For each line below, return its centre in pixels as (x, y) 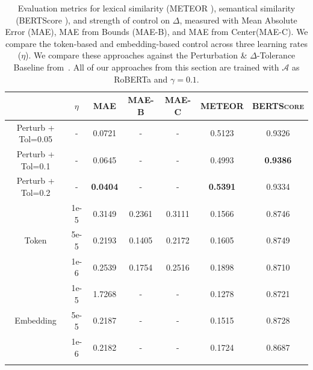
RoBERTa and (141, 79)
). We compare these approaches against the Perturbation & (136, 55)
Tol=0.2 (36, 193)
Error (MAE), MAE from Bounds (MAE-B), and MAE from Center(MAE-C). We (156, 32)
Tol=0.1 (36, 165)
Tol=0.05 (36, 139)
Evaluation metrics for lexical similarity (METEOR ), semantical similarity (156, 8)
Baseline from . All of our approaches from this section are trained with (146, 67)
